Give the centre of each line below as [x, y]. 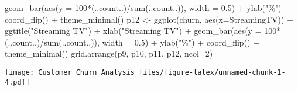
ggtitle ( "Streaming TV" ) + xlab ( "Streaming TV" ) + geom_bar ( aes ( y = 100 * [143, 31]
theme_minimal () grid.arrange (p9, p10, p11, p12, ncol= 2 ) [109, 53]
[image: [20, 72]
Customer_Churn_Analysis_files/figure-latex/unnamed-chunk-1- [162, 72]
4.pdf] [17, 82]
